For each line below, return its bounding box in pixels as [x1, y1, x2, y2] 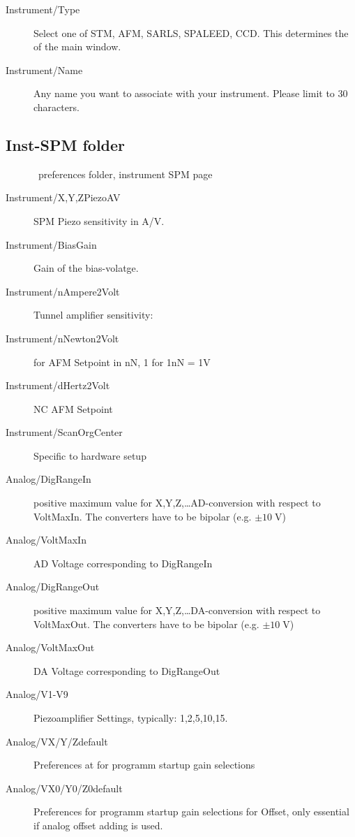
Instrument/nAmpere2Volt [6, 284, 120, 298]
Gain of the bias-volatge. [33, 261, 139, 275]
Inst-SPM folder [6, 133, 126, 155]
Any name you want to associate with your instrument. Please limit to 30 [33, 86, 348, 101]
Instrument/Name [6, 62, 83, 77]
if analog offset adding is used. [33, 817, 163, 832]
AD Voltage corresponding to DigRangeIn [33, 555, 213, 570]
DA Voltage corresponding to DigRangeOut [33, 663, 220, 678]
